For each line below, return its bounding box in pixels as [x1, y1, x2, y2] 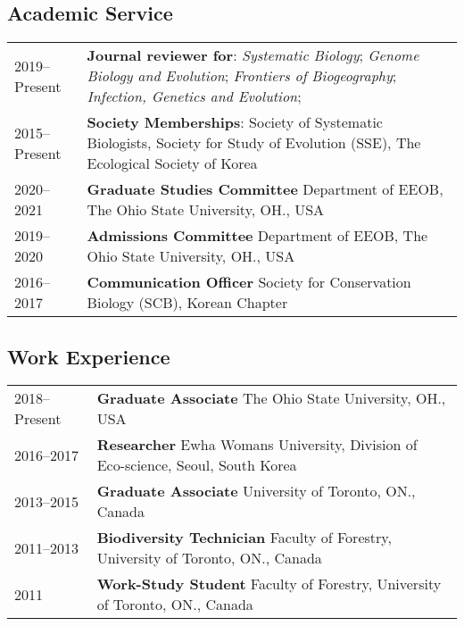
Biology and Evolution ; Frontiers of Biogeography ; [87, 65, 397, 87]
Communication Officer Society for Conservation [87, 271, 411, 293]
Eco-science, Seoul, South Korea [96, 455, 297, 476]
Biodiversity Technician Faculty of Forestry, [96, 527, 392, 548]
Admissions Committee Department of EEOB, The [87, 225, 428, 246]
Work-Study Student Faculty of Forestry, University [96, 573, 442, 595]
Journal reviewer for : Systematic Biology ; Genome [87, 45, 419, 66]
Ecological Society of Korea [87, 153, 258, 174]
